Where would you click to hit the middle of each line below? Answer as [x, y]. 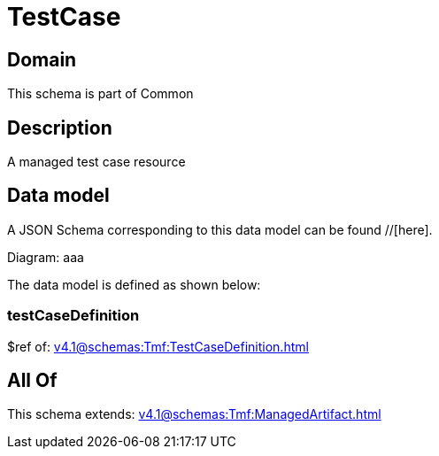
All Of [32, 381]
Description [60, 128]
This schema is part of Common [100, 94]
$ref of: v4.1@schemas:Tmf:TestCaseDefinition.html [158, 346]
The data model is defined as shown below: [134, 284]
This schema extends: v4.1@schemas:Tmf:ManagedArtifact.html [194, 414]
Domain [42, 59]
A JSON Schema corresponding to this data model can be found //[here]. [220, 229]
